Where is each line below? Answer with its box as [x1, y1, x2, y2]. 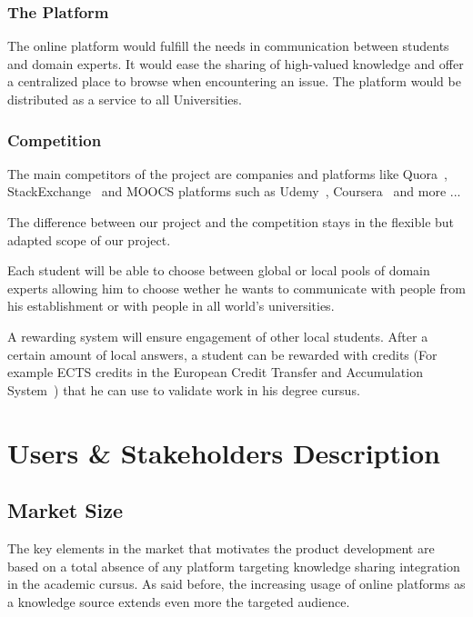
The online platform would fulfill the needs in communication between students [7, 36, 449, 55]
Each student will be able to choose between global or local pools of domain [7, 261, 430, 280]
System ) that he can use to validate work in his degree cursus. [7, 380, 360, 399]
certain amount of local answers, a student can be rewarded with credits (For [7, 344, 438, 363]
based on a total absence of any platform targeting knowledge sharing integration [7, 556, 460, 575]
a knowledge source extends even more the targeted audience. [7, 592, 350, 611]
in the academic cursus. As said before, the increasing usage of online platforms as [7, 574, 466, 593]
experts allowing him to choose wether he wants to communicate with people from [7, 278, 466, 297]
